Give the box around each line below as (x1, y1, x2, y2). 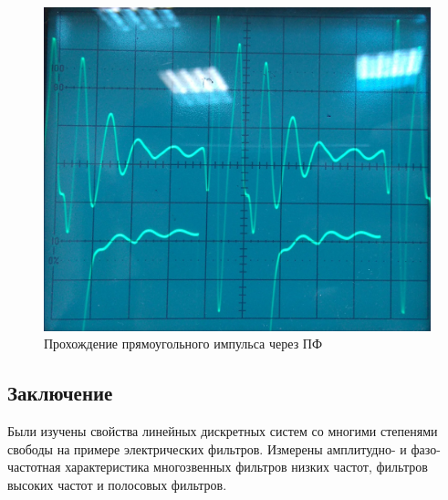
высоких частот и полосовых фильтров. (7, 475, 227, 495)
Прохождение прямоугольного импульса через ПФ (44, 334, 322, 353)
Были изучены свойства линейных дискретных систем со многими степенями (7, 422, 438, 441)
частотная (7, 457, 61, 476)
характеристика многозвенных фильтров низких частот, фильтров (65, 457, 428, 476)
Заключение (7, 379, 113, 407)
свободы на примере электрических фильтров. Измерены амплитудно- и (7, 439, 407, 458)
